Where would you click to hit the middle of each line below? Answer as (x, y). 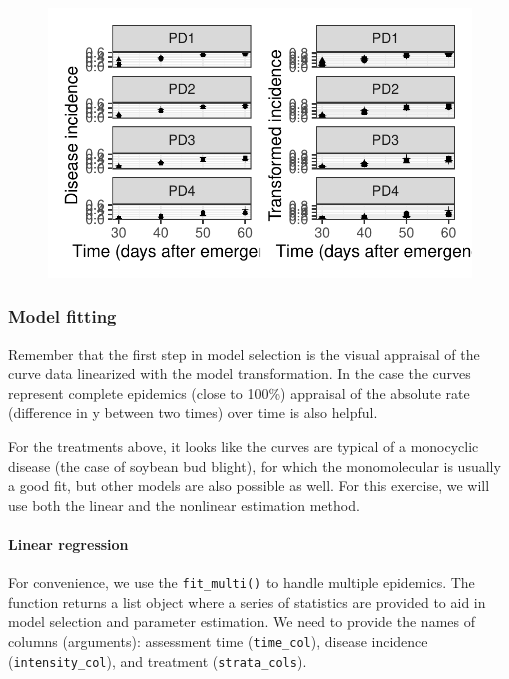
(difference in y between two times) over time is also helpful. (193, 412)
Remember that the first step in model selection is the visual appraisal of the (244, 353)
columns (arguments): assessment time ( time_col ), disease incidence (218, 641)
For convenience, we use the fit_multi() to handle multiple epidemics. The (241, 582)
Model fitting (62, 316)
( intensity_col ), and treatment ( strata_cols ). (157, 660)
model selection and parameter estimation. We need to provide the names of (241, 621)
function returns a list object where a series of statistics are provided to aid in (247, 601)
